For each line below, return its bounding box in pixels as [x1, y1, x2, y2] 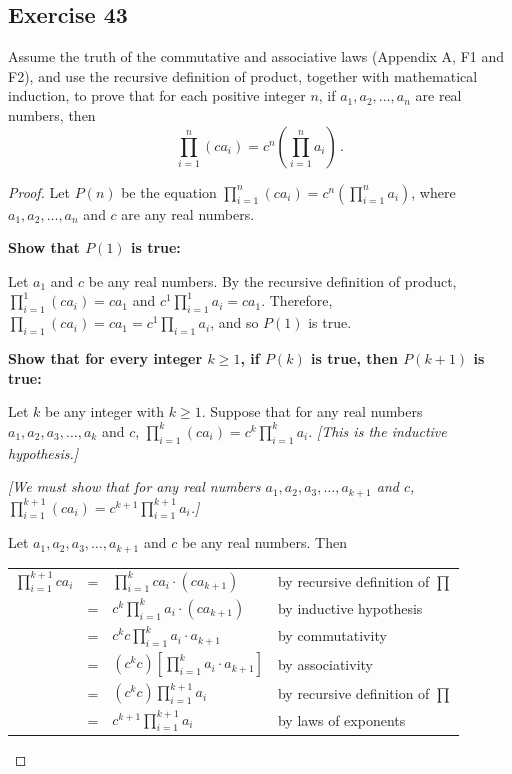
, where [411, 181, 456, 202]
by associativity [277, 653, 373, 674]
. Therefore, [261, 290, 333, 311]
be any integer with [45, 401, 165, 422]
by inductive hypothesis [277, 598, 423, 619]
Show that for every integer [8, 347, 203, 368]
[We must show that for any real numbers [8, 476, 261, 497]
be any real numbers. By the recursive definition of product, [88, 270, 457, 291]
